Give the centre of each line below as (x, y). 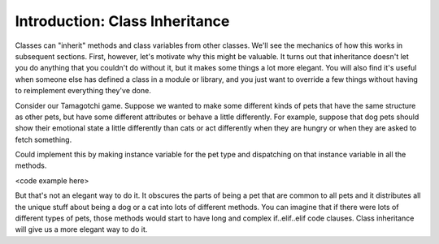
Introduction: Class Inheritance (122, 21)
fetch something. (43, 139)
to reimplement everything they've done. (83, 91)
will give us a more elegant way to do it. (81, 229)
